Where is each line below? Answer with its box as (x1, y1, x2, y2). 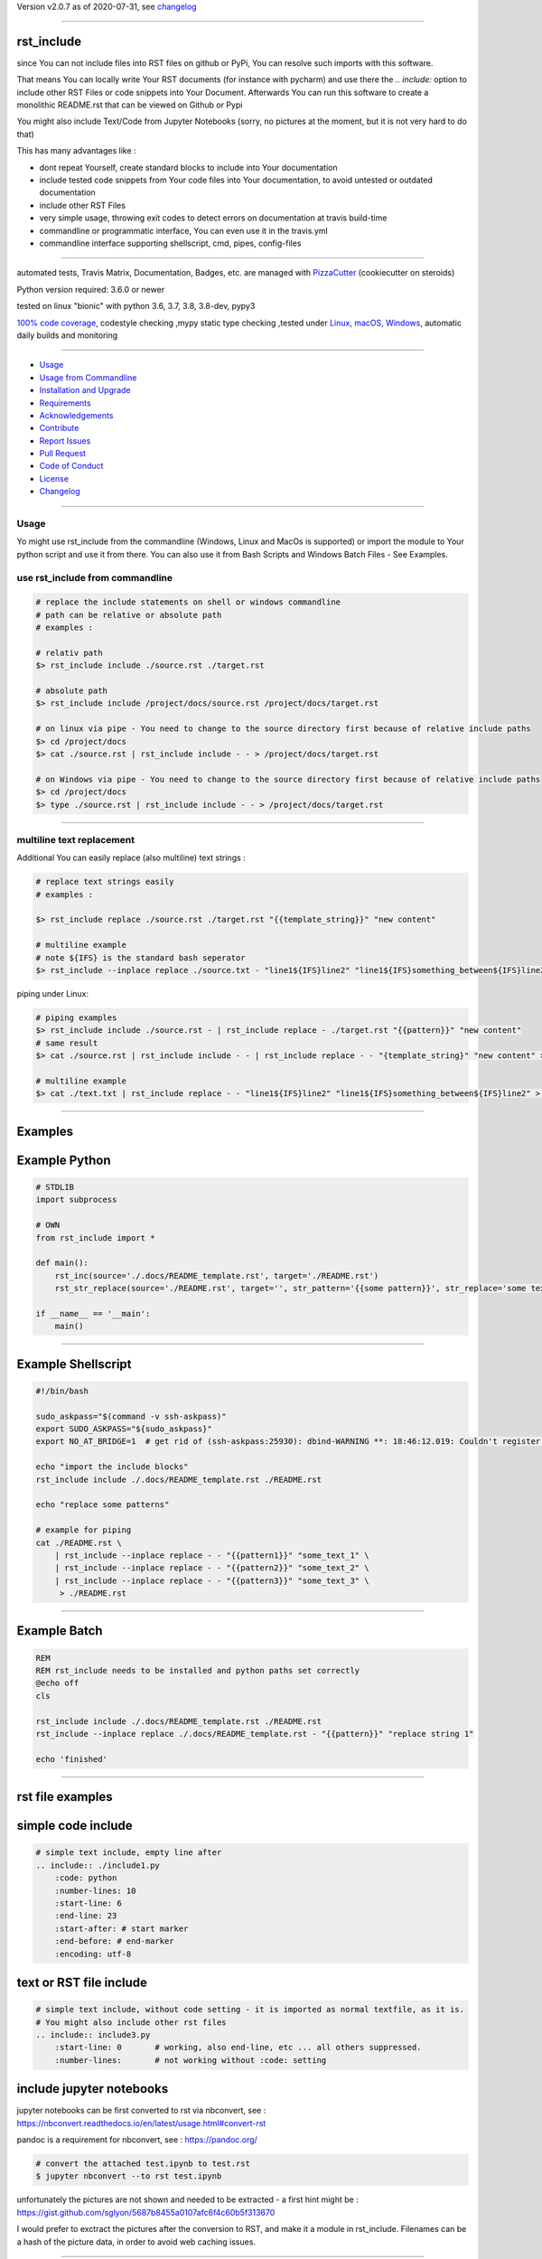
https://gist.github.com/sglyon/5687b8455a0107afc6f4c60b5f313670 (16, 2207, 276, 2217)
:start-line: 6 (54, 1898, 122, 1908)
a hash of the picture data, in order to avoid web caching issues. (16, 2236, 257, 2247)
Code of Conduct (39, 461, 104, 472)
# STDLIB (35, 1182, 75, 1192)
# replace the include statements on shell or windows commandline (35, 597, 341, 607)
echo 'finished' (35, 1754, 108, 1764)
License (39, 473, 70, 483)
